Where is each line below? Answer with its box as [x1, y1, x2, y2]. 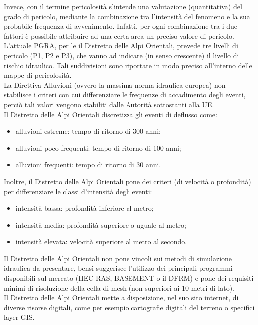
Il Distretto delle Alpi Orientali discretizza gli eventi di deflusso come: [4, 109, 217, 119]
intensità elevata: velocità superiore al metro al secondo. [15, 236, 187, 247]
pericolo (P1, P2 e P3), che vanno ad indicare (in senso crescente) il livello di [4, 50, 239, 60]
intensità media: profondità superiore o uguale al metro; [15, 219, 186, 230]
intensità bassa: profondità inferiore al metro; [15, 203, 154, 213]
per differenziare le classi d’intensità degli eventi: [4, 186, 152, 196]
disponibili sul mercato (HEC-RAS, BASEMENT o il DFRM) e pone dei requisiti [4, 273, 254, 283]
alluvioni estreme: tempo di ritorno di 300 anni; [15, 126, 161, 136]
